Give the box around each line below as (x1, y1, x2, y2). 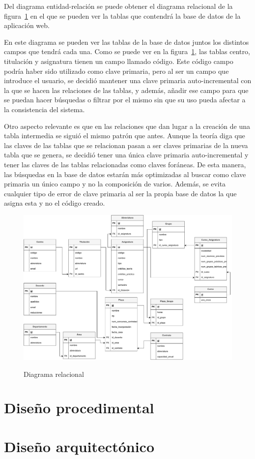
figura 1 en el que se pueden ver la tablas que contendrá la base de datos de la (4, 10, 241, 21)
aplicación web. (4, 20, 50, 31)
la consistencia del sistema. (4, 104, 85, 114)
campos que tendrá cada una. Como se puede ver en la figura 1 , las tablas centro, (4, 46, 250, 57)
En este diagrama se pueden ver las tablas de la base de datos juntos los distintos (4, 36, 249, 47)
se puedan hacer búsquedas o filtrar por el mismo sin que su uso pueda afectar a (4, 94, 246, 105)
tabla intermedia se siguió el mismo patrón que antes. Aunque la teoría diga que (4, 130, 245, 141)
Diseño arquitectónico (4, 436, 154, 456)
